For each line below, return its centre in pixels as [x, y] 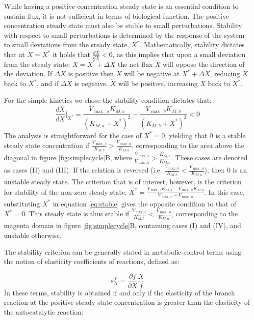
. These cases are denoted [209, 158]
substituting [22, 203]
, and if [48, 83]
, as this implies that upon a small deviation [179, 54]
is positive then [91, 73]
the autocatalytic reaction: [44, 312]
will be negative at [152, 73]
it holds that [71, 54]
